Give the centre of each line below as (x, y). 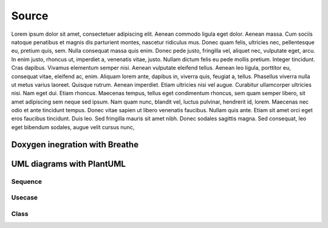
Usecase (25, 198)
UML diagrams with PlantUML (68, 164)
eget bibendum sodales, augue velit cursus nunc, (73, 127)
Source (30, 16)
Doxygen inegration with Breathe (75, 145)
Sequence (27, 181)
